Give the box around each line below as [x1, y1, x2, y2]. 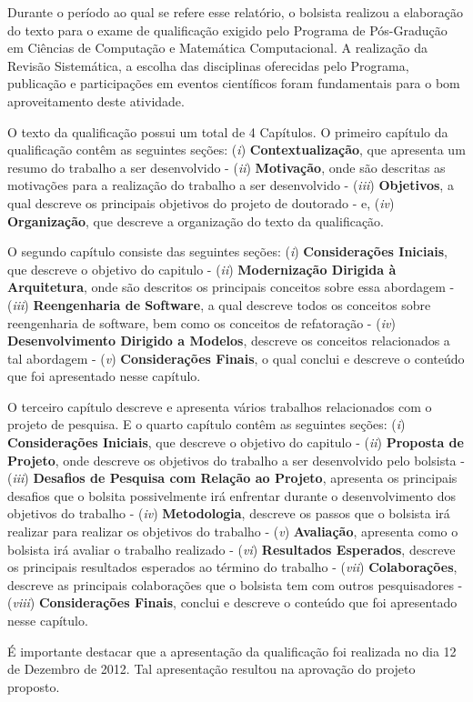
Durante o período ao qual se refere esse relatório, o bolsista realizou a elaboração [7, 3, 463, 21]
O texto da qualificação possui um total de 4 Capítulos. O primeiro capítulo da [7, 122, 448, 141]
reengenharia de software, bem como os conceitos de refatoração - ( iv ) [7, 313, 396, 332]
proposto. [7, 677, 60, 696]
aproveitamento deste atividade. [7, 91, 185, 110]
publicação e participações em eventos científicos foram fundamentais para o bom [7, 74, 460, 93]
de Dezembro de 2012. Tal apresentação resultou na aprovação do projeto [7, 659, 416, 678]
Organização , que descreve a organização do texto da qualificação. [7, 211, 384, 230]
